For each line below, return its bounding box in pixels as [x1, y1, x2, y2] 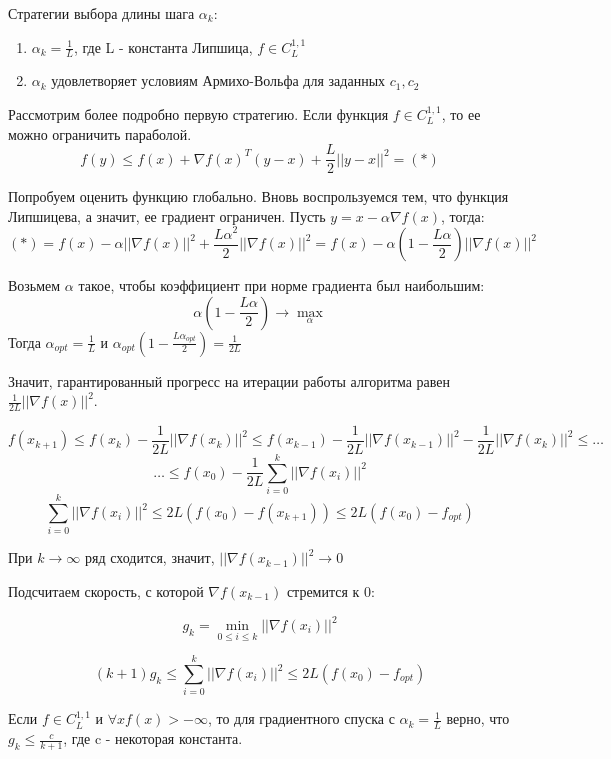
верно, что [446, 708, 510, 729]
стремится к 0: [286, 580, 375, 601]
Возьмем [8, 275, 61, 295]
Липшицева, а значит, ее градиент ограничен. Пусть [8, 205, 326, 226]
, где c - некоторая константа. [63, 728, 243, 749]
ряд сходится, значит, [84, 547, 215, 568]
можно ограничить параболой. [8, 123, 192, 144]
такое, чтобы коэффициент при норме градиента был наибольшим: [78, 275, 485, 295]
